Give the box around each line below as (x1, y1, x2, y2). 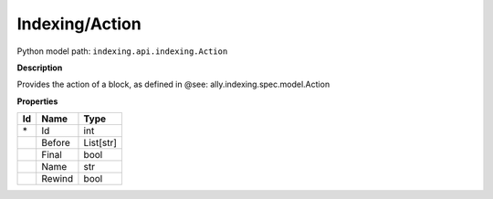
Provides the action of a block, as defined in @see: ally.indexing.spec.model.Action (16, 79, 330, 90)
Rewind (41, 173, 74, 185)
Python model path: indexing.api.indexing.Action (16, 46, 228, 57)
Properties (16, 96, 58, 107)
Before (41, 137, 70, 150)
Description (16, 62, 63, 73)
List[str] (83, 137, 118, 150)
